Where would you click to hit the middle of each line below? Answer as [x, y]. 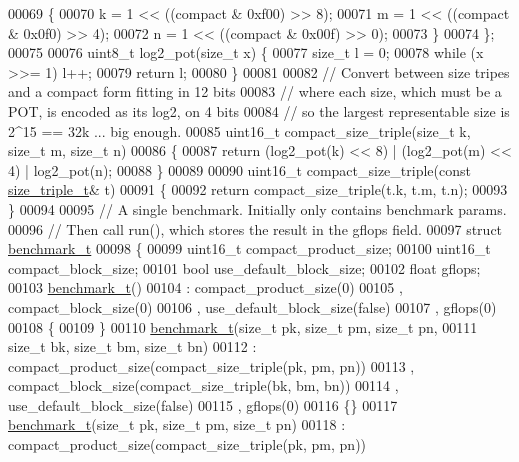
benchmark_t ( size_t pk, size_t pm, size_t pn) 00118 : [177, 424]
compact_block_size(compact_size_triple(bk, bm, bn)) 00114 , [203, 385]
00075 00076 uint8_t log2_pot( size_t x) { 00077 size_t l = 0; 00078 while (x [246, 52]
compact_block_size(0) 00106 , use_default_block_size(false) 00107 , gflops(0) [252, 306]
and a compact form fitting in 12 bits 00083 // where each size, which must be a [255, 91]
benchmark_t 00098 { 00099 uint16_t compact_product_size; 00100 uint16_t [249, 248]
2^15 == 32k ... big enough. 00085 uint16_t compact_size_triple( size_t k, [239, 130]
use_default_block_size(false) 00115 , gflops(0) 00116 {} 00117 [203, 404]
